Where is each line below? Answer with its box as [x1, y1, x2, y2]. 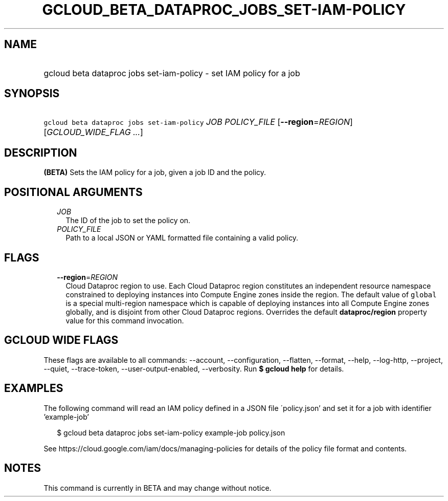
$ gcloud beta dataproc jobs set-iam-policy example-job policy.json [57, 428, 285, 437]
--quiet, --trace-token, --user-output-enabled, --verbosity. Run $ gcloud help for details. [43, 364, 344, 373]
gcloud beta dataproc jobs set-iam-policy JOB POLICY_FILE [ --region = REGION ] [43, 117, 353, 127]
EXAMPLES [4, 382, 63, 395]
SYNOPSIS [4, 87, 60, 100]
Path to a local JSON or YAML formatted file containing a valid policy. [65, 233, 299, 243]
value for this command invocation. [65, 316, 184, 325]
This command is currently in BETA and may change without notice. [43, 483, 272, 492]
